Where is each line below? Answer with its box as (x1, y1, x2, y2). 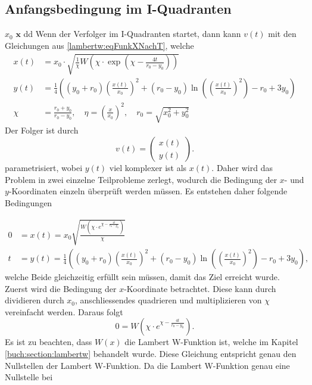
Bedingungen (5, 196, 52, 209)
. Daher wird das (211, 162, 273, 174)
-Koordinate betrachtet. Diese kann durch (124, 282, 276, 294)
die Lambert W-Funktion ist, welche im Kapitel (124, 336, 298, 348)
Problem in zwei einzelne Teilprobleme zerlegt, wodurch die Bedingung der (5, 173, 277, 185)
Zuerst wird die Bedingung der (5, 282, 117, 294)
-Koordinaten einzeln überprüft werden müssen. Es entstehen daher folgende (8, 185, 288, 197)
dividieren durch (5, 294, 64, 306)
